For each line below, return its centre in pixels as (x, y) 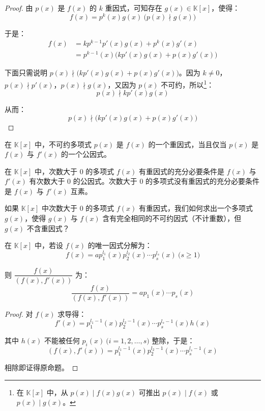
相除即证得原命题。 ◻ (41, 367)
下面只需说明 (26, 73)
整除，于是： (173, 340)
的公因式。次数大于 (105, 181)
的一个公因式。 (86, 154)
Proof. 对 (19, 313)
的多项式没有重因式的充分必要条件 (203, 181)
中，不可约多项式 (63, 144)
